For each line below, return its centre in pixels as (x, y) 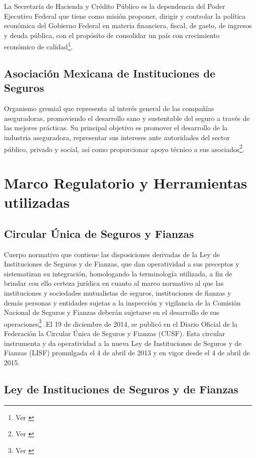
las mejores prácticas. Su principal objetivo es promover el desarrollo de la (116, 128)
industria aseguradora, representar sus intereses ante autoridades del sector (117, 137)
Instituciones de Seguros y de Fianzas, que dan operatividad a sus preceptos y (122, 264)
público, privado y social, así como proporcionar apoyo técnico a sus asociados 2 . (124, 148)
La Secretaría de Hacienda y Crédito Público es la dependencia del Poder (115, 6)
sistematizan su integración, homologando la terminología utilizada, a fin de (118, 273)
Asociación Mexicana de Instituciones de (110, 73)
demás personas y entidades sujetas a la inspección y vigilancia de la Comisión (122, 302)
